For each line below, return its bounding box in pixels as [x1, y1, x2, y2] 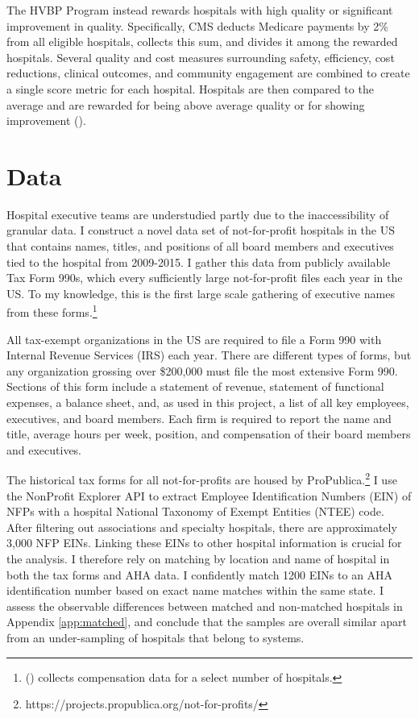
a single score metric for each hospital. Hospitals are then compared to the [6, 80, 374, 97]
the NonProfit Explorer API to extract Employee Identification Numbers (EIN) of [6, 487, 412, 504]
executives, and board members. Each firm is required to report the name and [6, 409, 392, 426]
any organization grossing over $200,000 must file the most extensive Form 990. [6, 362, 398, 379]
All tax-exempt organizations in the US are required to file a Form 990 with [6, 330, 382, 347]
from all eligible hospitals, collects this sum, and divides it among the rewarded [6, 33, 398, 50]
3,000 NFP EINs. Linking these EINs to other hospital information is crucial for [6, 534, 402, 551]
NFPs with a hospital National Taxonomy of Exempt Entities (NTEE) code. [6, 503, 384, 520]
